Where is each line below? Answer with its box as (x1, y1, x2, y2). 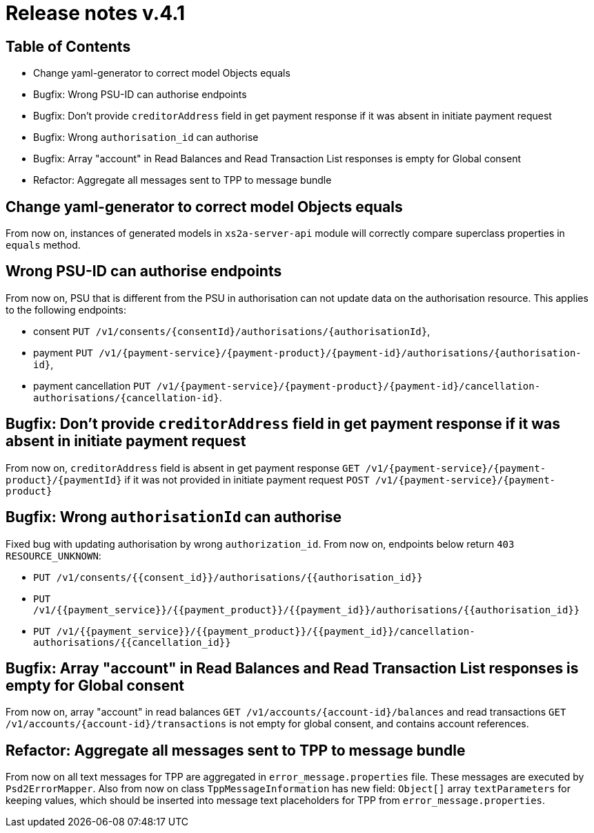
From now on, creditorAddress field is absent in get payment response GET (6, 461, 360, 474)
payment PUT (33, 346, 93, 358)
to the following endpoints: (6, 303, 126, 316)
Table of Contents (6, 37, 131, 55)
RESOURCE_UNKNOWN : (6, 549, 101, 562)
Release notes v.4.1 (6, 1, 186, 25)
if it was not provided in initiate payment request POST (124, 473, 370, 486)
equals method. (6, 239, 81, 251)
